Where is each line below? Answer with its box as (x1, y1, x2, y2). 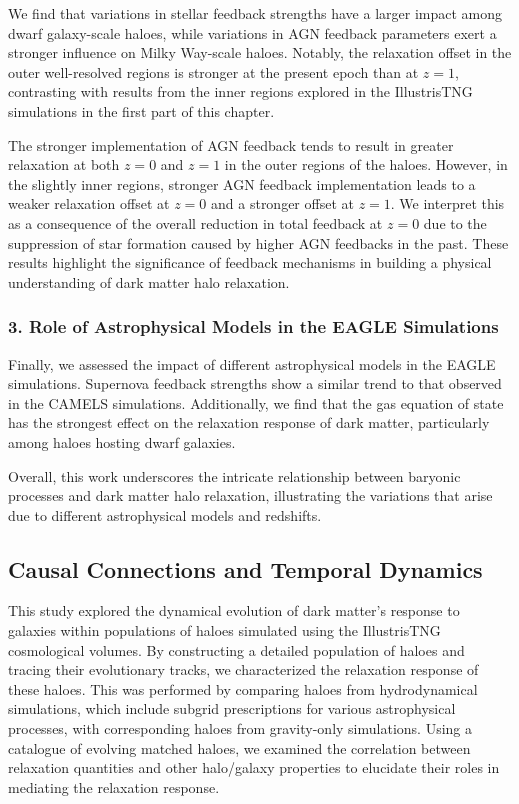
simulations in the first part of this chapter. (8, 100, 275, 121)
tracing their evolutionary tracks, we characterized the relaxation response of (8, 659, 479, 680)
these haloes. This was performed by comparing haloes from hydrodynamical (8, 678, 478, 699)
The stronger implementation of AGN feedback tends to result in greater (8, 134, 454, 155)
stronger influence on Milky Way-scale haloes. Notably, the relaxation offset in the (8, 42, 512, 63)
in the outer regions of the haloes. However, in (224, 154, 508, 175)
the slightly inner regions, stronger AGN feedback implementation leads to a (8, 173, 476, 194)
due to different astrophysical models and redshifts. (8, 504, 322, 525)
